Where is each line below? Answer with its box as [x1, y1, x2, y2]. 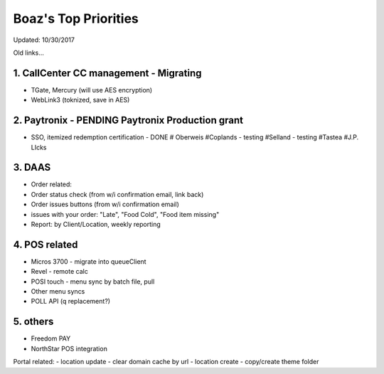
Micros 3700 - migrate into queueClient [31, 257, 146, 266]
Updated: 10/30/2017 [13, 36, 75, 44]
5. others [13, 316, 54, 328]
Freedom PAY [31, 334, 71, 343]
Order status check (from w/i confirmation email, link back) [31, 190, 204, 198]
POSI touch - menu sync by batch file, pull [31, 277, 155, 286]
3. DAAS [13, 161, 51, 173]
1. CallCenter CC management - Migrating [13, 67, 202, 79]
